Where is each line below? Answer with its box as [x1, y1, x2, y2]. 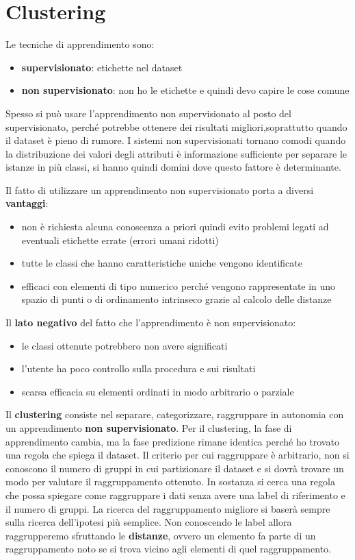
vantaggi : [5, 196, 49, 210]
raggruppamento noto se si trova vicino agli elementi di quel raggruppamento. [5, 541, 331, 556]
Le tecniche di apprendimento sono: [5, 37, 155, 51]
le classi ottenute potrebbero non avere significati [21, 338, 228, 352]
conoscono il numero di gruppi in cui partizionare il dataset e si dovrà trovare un [5, 461, 344, 475]
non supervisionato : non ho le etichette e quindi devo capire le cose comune [21, 83, 350, 97]
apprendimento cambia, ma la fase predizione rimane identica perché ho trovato [5, 434, 339, 448]
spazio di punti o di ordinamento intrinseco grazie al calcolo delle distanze [21, 292, 332, 306]
